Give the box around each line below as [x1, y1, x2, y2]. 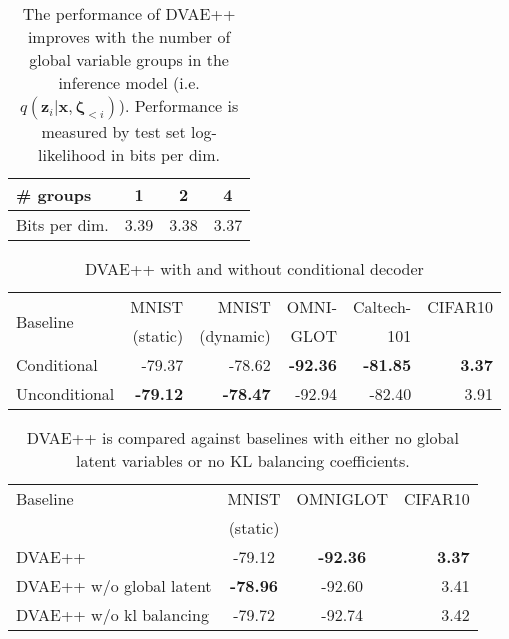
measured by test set [41, 120, 186, 143]
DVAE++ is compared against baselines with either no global [26, 426, 459, 449]
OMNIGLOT [296, 487, 388, 510]
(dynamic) [199, 324, 271, 347]
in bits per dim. [111, 143, 221, 166]
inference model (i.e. [58, 71, 200, 94]
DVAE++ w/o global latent [16, 574, 212, 597]
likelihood [38, 143, 106, 166]
